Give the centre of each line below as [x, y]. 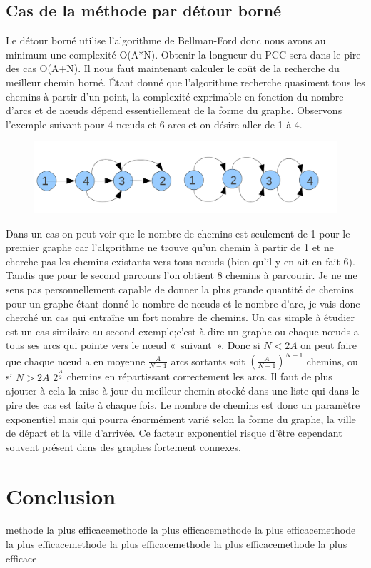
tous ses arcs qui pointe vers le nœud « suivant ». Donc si [133, 345]
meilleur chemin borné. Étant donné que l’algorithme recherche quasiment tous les [185, 82]
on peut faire [329, 345]
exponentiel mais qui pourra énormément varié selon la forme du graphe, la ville [181, 419]
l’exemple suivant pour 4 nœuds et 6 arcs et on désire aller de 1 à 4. [154, 124]
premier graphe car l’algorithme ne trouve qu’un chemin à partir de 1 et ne [170, 247]
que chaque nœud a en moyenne [76, 361]
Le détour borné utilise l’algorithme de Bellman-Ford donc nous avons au [166, 40]
